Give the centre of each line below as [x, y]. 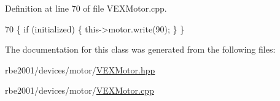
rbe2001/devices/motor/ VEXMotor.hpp [80, 69]
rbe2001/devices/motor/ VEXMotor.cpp [80, 90]
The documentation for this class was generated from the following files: [140, 49]
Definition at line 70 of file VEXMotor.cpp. [86, 8]
